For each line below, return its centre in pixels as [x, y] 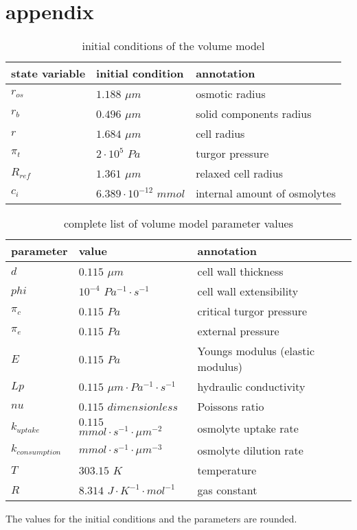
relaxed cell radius [240, 173]
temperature [227, 470]
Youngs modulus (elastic [256, 351]
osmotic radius [231, 94]
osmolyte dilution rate [250, 450]
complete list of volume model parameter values [178, 224]
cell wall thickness [240, 272]
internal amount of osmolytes [266, 193]
